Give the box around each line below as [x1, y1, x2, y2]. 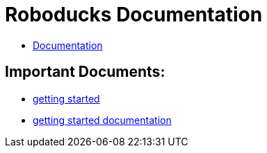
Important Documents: [5, 63, 165, 81]
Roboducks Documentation [5, 3, 263, 26]
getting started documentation [33, 114, 172, 126]
